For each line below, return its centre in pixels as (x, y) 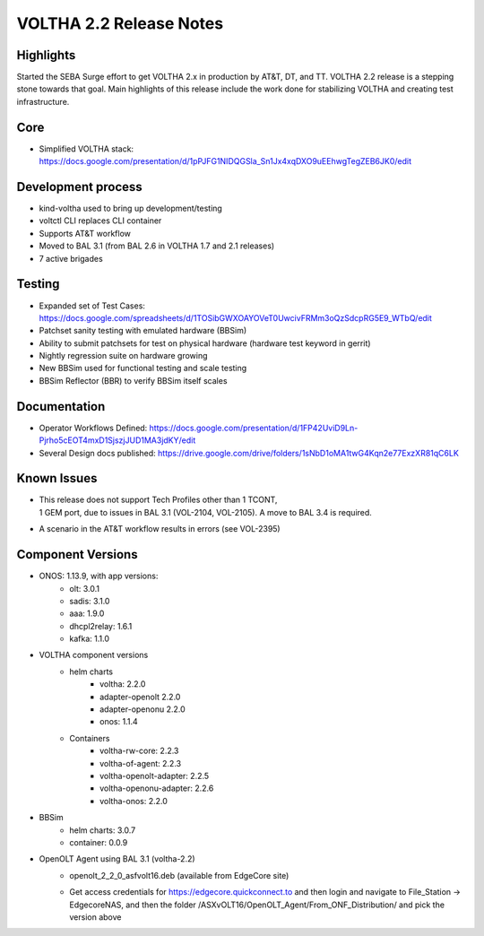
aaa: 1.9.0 (87, 613)
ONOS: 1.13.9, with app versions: (99, 576)
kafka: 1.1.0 (89, 639)
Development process (79, 187)
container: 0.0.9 (99, 842)
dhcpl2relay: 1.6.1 (101, 626)
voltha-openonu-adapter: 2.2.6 (157, 788)
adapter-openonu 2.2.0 (143, 709)
